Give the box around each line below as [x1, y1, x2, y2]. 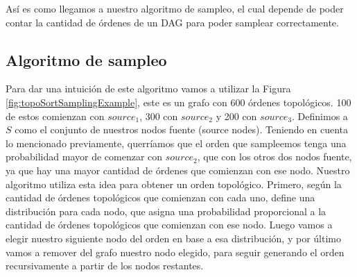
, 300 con [139, 108, 178, 123]
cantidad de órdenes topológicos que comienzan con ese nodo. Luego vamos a [6, 217, 333, 232]
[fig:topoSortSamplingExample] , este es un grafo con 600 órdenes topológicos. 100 [6, 94, 351, 109]
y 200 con [216, 108, 257, 123]
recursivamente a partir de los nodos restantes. [6, 258, 204, 273]
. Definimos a [292, 108, 348, 123]
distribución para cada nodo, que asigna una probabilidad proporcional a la [6, 203, 326, 218]
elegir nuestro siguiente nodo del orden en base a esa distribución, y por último [6, 230, 341, 245]
